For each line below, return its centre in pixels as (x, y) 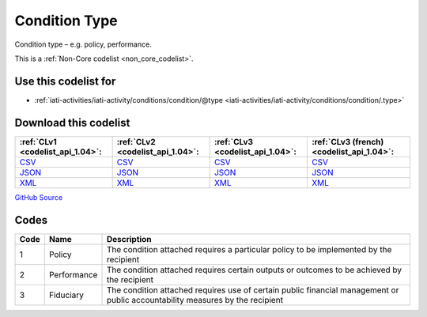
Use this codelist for (65, 81)
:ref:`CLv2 (136, 142)
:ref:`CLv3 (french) (348, 142)
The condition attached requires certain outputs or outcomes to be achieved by (254, 270)
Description (129, 239)
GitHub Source (39, 197)
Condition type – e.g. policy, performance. (83, 44)
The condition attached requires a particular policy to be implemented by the (249, 249)
